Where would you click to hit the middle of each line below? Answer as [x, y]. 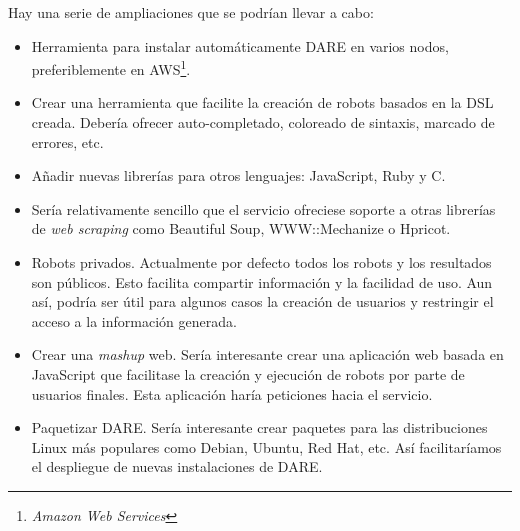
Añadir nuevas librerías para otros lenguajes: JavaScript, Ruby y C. [238, 175]
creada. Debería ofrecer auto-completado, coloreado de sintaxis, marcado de [263, 122]
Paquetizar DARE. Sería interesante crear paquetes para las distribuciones [259, 427]
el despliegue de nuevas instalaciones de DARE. [177, 466]
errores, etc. [67, 141]
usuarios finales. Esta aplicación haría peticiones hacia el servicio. [232, 393]
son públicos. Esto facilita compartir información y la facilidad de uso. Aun [262, 281]
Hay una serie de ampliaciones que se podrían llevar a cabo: [191, 12]
